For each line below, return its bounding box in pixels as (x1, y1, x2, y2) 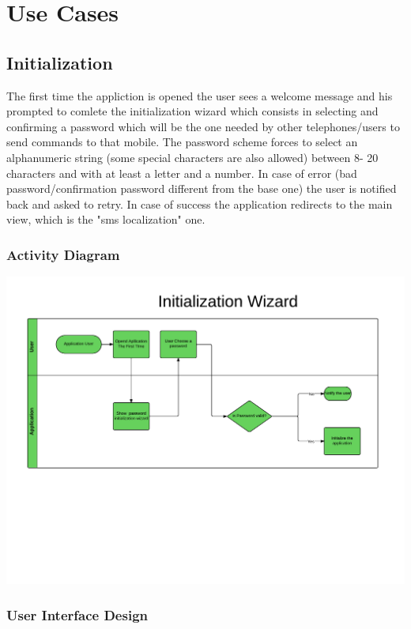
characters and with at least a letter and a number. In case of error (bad (6, 164, 357, 181)
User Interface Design (6, 605, 148, 624)
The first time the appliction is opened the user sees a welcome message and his (6, 87, 393, 104)
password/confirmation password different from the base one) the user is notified (6, 180, 397, 197)
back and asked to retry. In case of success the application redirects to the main (6, 195, 393, 212)
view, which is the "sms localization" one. (6, 211, 205, 228)
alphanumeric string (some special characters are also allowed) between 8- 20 (6, 149, 379, 165)
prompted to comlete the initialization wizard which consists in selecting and (6, 103, 379, 119)
